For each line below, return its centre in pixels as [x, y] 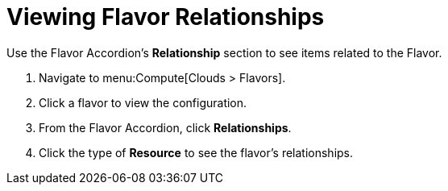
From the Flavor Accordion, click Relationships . [165, 127]
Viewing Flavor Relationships [166, 17]
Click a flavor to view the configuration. [143, 102]
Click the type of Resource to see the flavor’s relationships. [196, 152]
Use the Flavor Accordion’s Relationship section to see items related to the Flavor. [224, 52]
